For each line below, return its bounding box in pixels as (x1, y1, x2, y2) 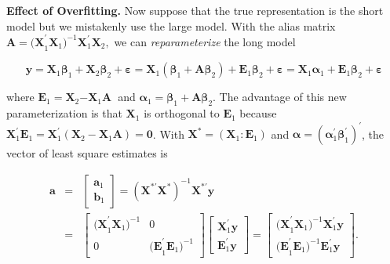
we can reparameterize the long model (114, 33, 296, 49)
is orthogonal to (144, 105, 220, 121)
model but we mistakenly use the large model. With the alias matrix (6, 17, 336, 34)
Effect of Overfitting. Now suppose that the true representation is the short (6, 2, 384, 18)
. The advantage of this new (213, 89, 347, 105)
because (239, 105, 277, 121)
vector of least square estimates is (6, 145, 168, 161)
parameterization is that (6, 105, 122, 121)
